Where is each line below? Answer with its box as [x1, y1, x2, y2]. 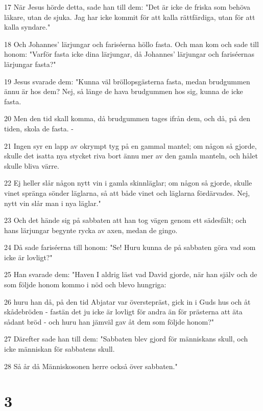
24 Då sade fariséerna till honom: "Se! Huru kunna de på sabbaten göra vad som [4, 242, 256, 253]
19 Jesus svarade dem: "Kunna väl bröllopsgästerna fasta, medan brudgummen [4, 76, 250, 86]
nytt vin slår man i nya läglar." [4, 197, 101, 208]
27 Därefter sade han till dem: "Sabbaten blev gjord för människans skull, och [4, 333, 248, 344]
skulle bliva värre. [4, 160, 59, 171]
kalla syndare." [4, 21, 51, 32]
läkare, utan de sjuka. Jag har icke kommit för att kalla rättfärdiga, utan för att [4, 11, 255, 22]
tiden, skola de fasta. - [4, 123, 74, 133]
